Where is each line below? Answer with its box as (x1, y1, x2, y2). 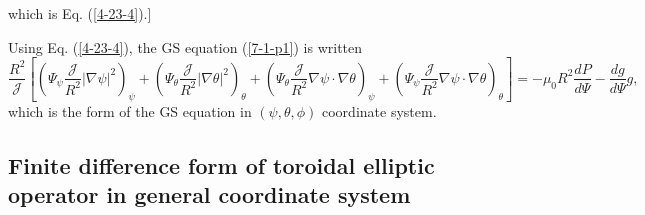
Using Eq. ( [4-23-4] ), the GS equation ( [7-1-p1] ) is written (8, 36, 363, 57)
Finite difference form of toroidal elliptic (8, 149, 435, 180)
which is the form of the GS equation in (8, 100, 252, 121)
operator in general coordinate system (8, 179, 411, 210)
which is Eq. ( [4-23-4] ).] (8, 3, 152, 23)
